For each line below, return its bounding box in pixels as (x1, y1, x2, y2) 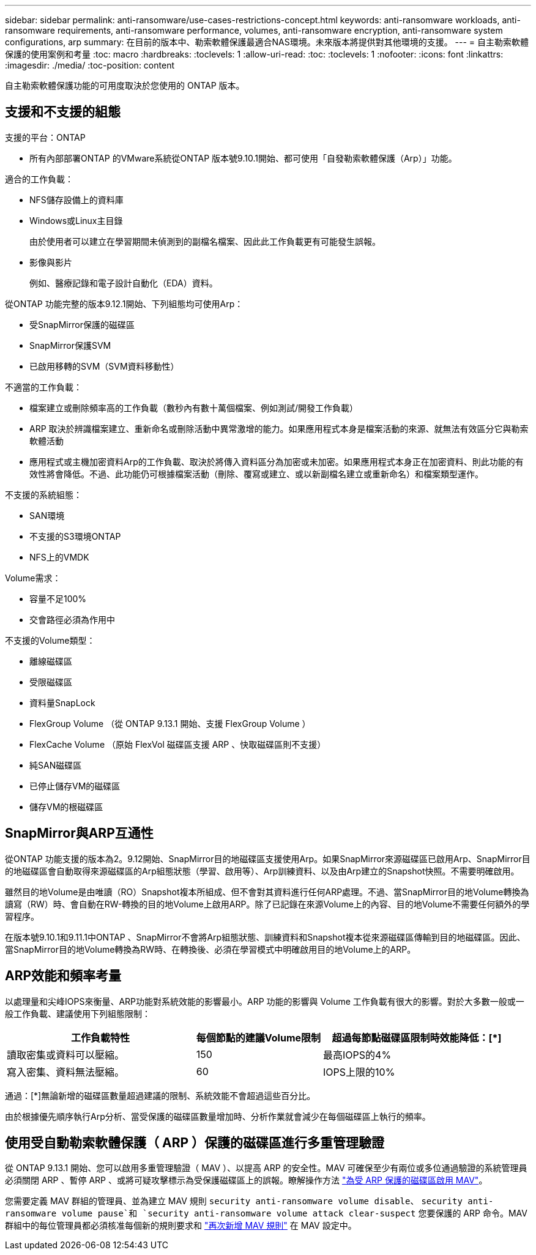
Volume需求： (5, 572, 61, 583)
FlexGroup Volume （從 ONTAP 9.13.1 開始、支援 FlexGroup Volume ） (29, 718, 311, 729)
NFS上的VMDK (29, 551, 89, 562)
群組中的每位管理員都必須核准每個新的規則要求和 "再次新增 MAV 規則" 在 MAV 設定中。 (5, 1220, 357, 1231)
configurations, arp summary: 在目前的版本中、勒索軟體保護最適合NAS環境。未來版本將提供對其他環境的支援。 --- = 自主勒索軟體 (5, 37, 529, 47)
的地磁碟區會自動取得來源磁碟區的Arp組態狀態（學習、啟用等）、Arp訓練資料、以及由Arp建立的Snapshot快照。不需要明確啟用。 (5, 865, 519, 876)
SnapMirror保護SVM (29, 340, 111, 351)
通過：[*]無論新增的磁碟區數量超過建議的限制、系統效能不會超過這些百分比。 (5, 1090, 316, 1101)
